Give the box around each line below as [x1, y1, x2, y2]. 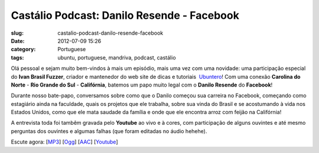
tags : [11, 54, 24, 61]
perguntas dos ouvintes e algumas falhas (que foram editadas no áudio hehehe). [11, 127, 207, 135]
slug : [11, 29, 24, 36]
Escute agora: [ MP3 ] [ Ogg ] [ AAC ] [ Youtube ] [11, 138, 118, 145]
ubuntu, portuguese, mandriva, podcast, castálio [57, 54, 177, 61]
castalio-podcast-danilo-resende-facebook [57, 29, 164, 36]
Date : [11, 37, 25, 44]
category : [11, 46, 36, 53]
